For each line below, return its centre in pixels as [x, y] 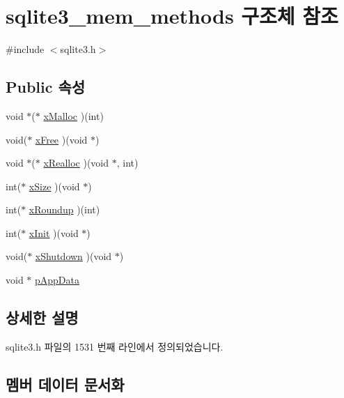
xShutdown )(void [73, 256]
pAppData [57, 280]
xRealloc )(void [76, 163]
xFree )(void [61, 139]
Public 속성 [46, 87]
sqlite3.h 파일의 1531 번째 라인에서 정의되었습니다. [115, 346]
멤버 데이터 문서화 [65, 384]
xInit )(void [54, 232]
